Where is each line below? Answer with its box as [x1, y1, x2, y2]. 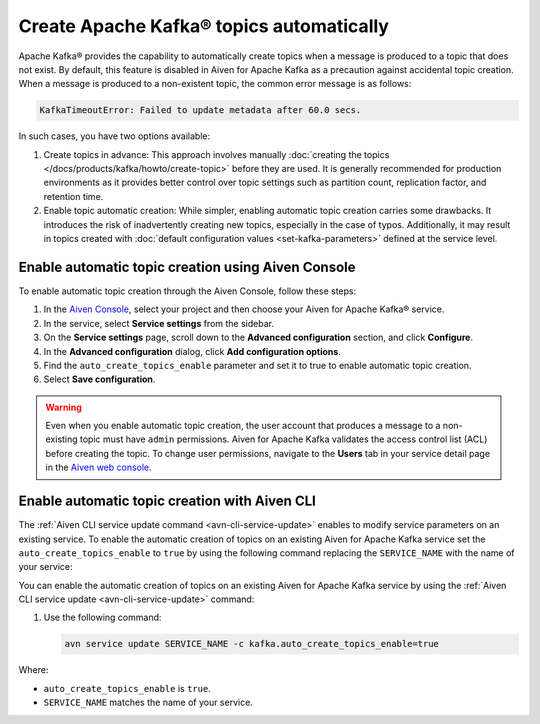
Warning [45, 401, 82, 413]
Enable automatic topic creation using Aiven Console [18, 258, 356, 275]
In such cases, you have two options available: [18, 130, 210, 142]
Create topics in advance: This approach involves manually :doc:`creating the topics [43, 148, 390, 160]
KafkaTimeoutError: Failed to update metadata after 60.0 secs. [39, 105, 362, 116]
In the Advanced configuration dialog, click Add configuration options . [43, 345, 342, 357]
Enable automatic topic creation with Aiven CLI [18, 493, 317, 510]
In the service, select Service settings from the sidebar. [43, 317, 275, 329]
